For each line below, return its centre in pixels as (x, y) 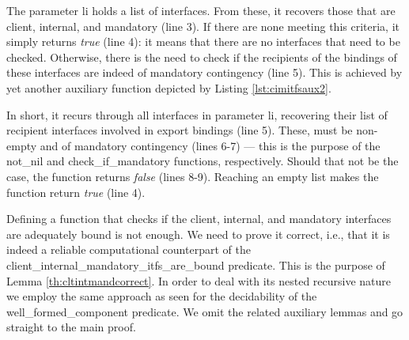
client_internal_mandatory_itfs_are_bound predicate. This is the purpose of (196, 264)
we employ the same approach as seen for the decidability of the (162, 296)
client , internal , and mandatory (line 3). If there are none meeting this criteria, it (203, 26)
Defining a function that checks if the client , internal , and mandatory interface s (199, 219)
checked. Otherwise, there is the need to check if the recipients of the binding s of (202, 57)
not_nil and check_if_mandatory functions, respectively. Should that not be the (203, 161)
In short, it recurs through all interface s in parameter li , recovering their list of (197, 114)
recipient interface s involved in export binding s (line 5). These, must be (180, 130)
